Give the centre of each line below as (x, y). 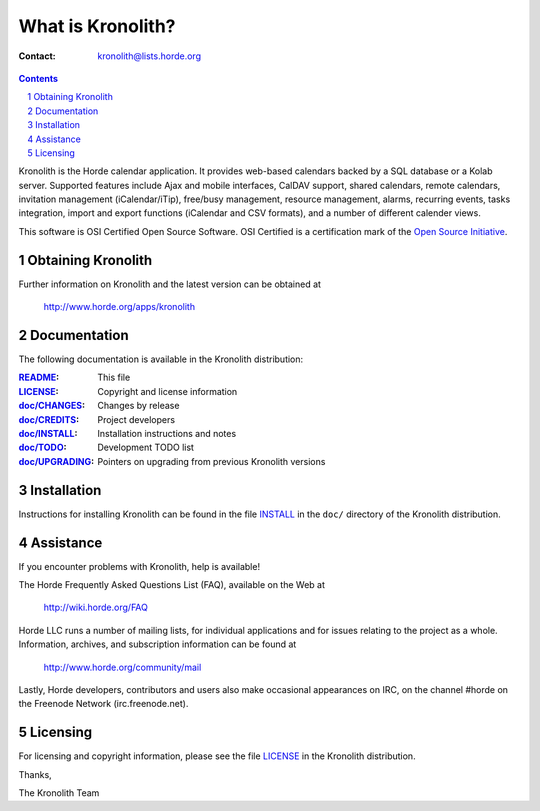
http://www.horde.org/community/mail (122, 667)
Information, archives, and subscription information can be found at (157, 644)
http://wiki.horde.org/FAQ (96, 607)
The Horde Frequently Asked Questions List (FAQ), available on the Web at (171, 584)
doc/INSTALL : (48, 433)
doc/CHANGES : (51, 406)
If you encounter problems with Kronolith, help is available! (139, 566)
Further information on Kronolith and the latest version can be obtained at (170, 284)
